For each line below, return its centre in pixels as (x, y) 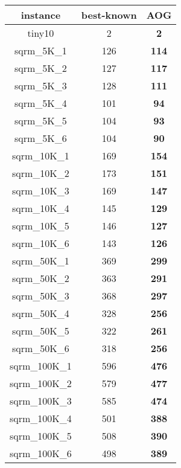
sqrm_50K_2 (41, 278)
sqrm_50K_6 (41, 348)
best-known (109, 15)
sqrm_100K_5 (41, 436)
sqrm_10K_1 (41, 155)
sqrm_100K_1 (41, 366)
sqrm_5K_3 (41, 85)
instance (41, 15)
